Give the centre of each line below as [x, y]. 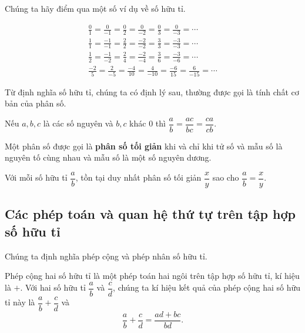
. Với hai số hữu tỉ [53, 287]
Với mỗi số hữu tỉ [36, 177]
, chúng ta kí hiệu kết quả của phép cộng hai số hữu [207, 287]
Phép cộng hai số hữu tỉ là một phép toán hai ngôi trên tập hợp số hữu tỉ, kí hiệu [152, 276]
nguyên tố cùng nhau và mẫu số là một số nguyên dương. [108, 157]
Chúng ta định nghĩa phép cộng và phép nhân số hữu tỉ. [106, 256]
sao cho [226, 177]
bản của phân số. [36, 103]
